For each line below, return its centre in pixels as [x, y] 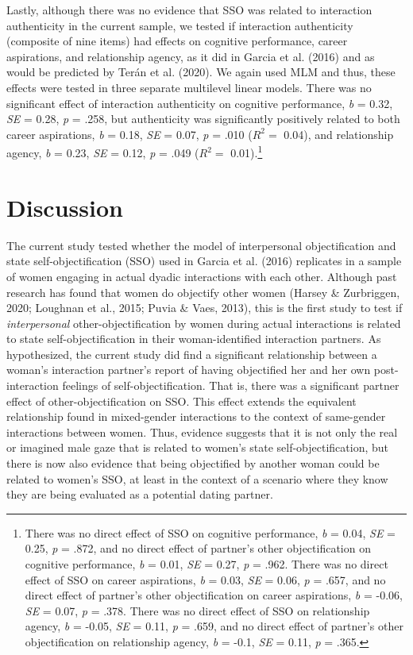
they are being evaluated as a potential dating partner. [140, 494]
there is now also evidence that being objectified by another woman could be [193, 463]
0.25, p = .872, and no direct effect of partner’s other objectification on [198, 548]
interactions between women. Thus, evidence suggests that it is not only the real [202, 432]
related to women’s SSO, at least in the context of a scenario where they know [197, 478]
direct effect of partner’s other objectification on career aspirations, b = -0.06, [214, 595]
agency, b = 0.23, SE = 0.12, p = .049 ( [103, 152]
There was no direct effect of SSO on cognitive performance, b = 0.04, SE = [210, 532]
